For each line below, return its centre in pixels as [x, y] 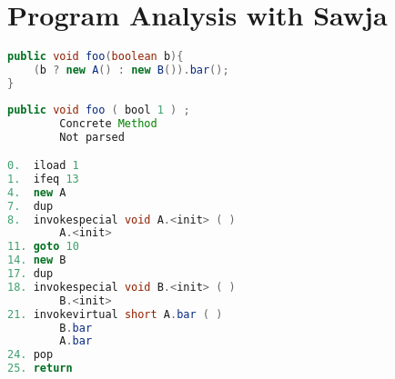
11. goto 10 [43, 247]
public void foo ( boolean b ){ [96, 57]
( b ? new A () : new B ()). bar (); [131, 70]
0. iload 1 [43, 166]
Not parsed [92, 137]
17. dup [30, 274]
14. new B [37, 260]
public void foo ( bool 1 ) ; [99, 110]
